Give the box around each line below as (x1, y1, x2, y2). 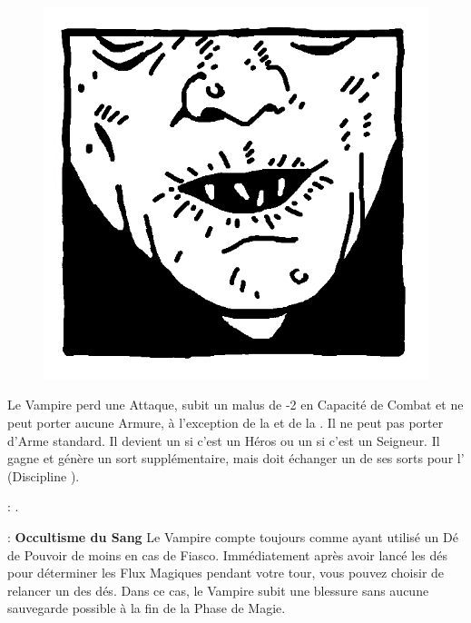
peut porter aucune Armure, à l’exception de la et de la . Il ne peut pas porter (7, 413, 444, 432)
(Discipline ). (7, 466, 80, 485)
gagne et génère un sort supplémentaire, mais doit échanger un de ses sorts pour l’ (7, 449, 465, 468)
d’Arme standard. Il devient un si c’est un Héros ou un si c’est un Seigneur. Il (7, 430, 440, 450)
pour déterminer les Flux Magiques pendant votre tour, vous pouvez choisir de (7, 563, 445, 582)
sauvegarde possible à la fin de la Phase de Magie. (7, 598, 286, 618)
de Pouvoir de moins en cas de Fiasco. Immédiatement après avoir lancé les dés (7, 545, 448, 564)
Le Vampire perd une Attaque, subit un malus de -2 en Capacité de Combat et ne (7, 395, 464, 414)
